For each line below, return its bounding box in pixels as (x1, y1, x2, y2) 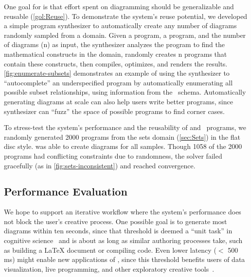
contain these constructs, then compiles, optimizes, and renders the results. (4, 58, 228, 68)
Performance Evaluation (4, 184, 127, 199)
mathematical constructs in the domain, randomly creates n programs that (4, 49, 227, 59)
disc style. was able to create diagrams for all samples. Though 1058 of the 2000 (4, 141, 242, 151)
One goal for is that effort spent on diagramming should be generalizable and (4, 1, 234, 11)
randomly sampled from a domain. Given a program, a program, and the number (4, 30, 246, 40)
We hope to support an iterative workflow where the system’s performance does (4, 207, 241, 217)
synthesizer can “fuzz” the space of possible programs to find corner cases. (4, 106, 225, 116)
